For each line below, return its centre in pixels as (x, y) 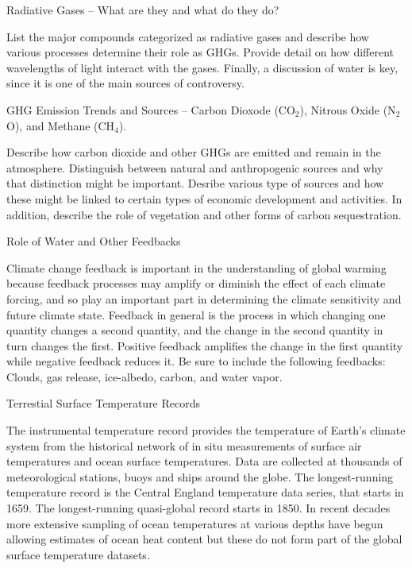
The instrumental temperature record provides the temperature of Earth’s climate (206, 430)
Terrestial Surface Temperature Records (104, 403)
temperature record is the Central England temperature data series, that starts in (205, 492)
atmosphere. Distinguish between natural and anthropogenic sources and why (195, 167)
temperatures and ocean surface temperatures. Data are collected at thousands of (204, 461)
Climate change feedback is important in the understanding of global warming (196, 267)
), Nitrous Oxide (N (348, 109)
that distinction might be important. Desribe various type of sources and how (195, 183)
